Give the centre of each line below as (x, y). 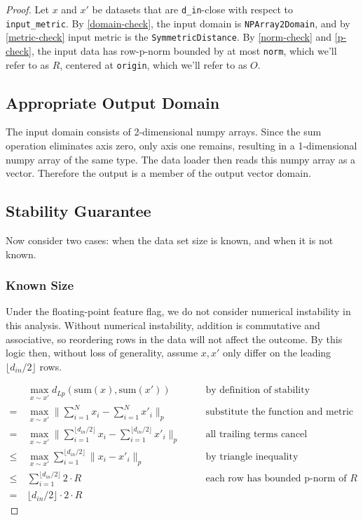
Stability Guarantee (78, 211)
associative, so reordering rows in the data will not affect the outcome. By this (174, 339)
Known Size (40, 285)
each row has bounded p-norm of (276, 479)
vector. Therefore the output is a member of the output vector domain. (158, 173)
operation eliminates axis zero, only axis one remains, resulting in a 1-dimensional (181, 146)
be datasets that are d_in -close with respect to (193, 9)
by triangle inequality (252, 456)
